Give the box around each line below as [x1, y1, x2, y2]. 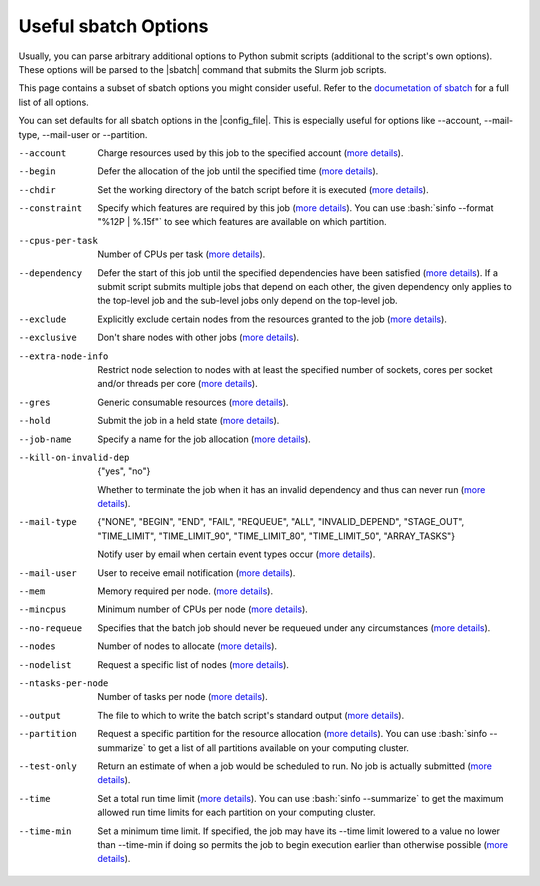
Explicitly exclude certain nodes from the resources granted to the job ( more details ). [97, 313, 447, 325]
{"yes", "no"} [97, 465, 151, 477]
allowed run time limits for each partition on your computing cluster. [97, 806, 376, 819]
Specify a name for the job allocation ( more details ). [97, 433, 312, 445]
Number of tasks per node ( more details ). [97, 691, 269, 703]
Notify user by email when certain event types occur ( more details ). [97, 548, 376, 560]
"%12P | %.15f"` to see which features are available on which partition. [97, 216, 387, 228]
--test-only [18, 760, 77, 772]
